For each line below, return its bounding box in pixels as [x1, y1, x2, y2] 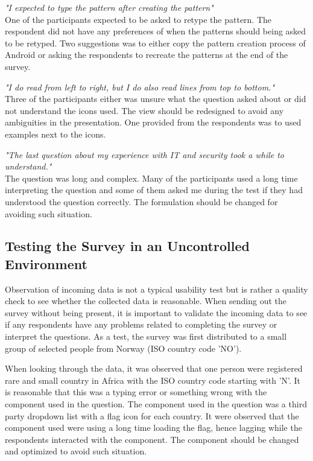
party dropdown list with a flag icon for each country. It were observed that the [5, 409, 299, 422]
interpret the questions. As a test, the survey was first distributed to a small [5, 330, 287, 343]
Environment [5, 254, 87, 273]
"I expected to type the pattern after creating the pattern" [5, 1, 213, 13]
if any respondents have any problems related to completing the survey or [5, 318, 277, 331]
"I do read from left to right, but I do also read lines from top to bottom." [5, 80, 274, 93]
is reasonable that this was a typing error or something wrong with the [5, 386, 267, 398]
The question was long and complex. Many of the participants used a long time [5, 171, 298, 184]
